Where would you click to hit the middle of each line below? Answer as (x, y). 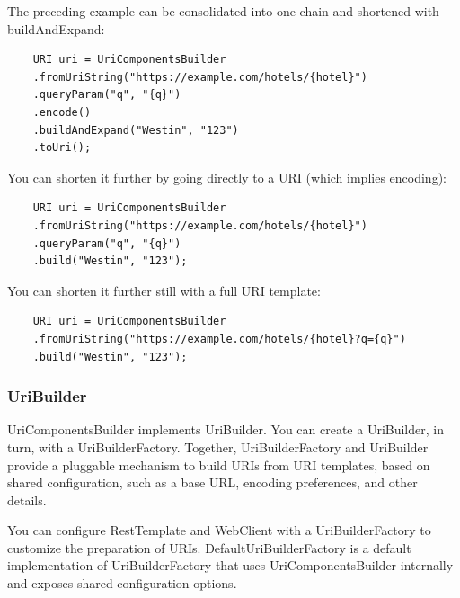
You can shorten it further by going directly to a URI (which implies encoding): (227, 177)
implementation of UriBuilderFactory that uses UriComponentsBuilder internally (230, 565)
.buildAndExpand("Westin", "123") (136, 130)
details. (27, 500)
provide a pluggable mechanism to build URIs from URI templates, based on (219, 464)
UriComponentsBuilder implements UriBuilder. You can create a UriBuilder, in (226, 429)
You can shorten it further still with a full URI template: (164, 290)
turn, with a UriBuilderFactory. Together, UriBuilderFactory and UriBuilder (218, 446)
